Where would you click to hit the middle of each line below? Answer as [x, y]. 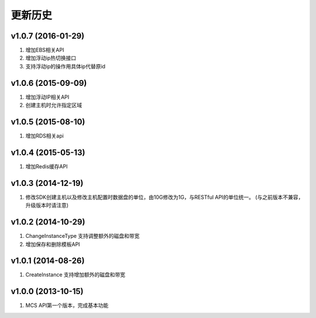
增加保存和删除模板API [53, 244]
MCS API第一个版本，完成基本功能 [67, 305]
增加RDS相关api [44, 136]
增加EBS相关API [45, 50]
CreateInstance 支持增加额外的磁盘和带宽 [75, 275]
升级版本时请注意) [47, 205]
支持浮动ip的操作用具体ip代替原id [65, 66]
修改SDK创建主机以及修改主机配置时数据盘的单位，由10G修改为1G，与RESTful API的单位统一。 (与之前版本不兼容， [164, 197]
